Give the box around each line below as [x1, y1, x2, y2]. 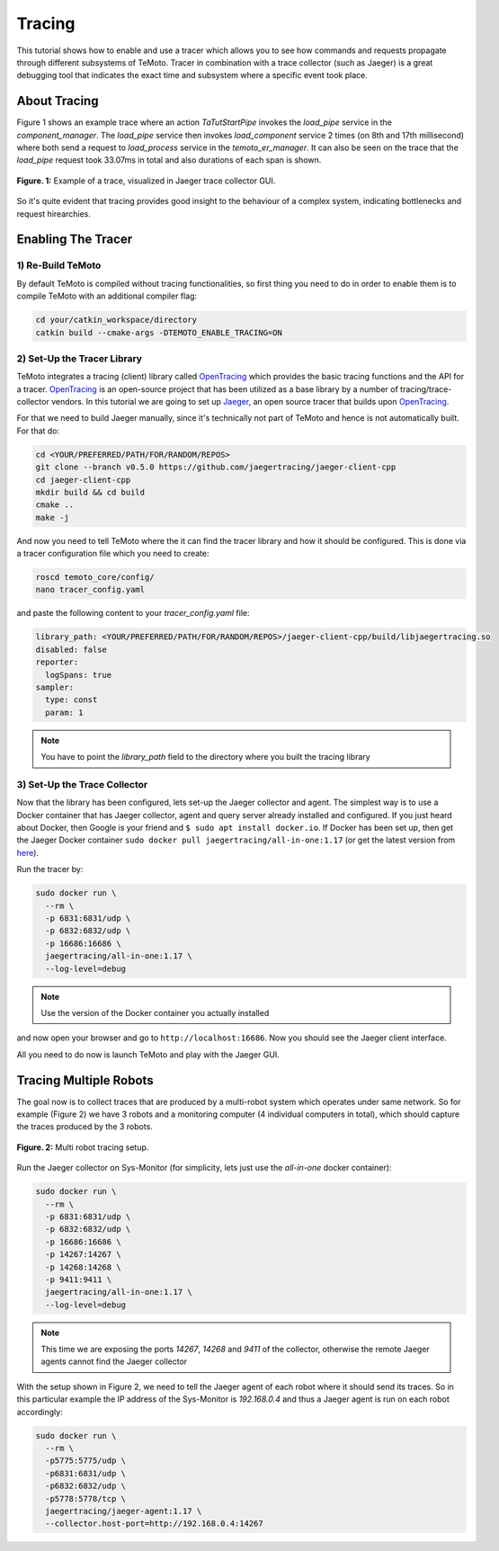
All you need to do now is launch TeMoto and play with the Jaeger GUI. [16, 1048, 281, 1060]
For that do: [16, 425, 60, 436]
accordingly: [16, 1406, 63, 1417]
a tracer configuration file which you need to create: [16, 548, 210, 559]
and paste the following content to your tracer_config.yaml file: [16, 608, 250, 619]
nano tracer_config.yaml [35, 584, 146, 595]
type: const [45, 695, 98, 705]
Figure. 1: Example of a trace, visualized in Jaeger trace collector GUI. [16, 175, 276, 186]
